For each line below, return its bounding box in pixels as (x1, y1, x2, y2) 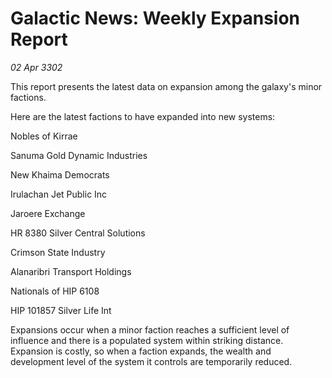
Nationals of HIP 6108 (10, 285, 100, 297)
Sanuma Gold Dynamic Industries (10, 149, 148, 161)
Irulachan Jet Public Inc (10, 188, 108, 200)
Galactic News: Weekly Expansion (10, 7, 300, 30)
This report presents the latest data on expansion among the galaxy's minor (10, 80, 323, 92)
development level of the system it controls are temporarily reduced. (10, 355, 293, 367)
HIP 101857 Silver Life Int (10, 304, 112, 316)
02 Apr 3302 (10, 61, 63, 73)
